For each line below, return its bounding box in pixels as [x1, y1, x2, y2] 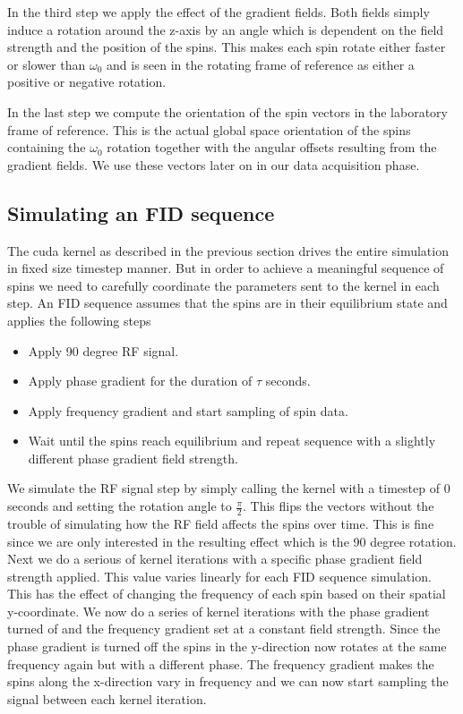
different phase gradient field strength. [28, 448, 238, 467]
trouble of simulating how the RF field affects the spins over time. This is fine [7, 514, 434, 532]
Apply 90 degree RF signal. [28, 341, 179, 360]
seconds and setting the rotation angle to [7, 497, 232, 515]
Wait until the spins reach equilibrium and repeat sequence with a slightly [28, 431, 436, 450]
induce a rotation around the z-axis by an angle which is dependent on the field [7, 20, 444, 38]
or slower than [7, 55, 86, 73]
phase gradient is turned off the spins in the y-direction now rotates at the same [7, 637, 447, 656]
